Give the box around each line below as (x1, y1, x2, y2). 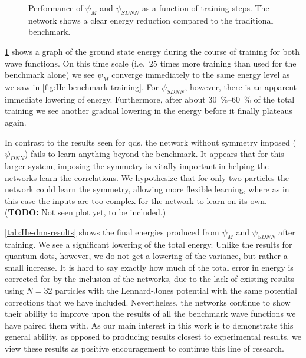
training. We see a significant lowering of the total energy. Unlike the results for (5, 238, 292, 250)
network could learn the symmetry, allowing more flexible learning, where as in (5, 183, 289, 195)
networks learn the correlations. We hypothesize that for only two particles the (5, 171, 289, 183)
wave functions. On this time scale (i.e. (5, 57, 145, 69)
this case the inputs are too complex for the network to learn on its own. (5, 194, 267, 206)
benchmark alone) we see (5, 68, 95, 81)
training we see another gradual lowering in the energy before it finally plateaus (5, 104, 292, 117)
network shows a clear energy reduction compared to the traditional (28, 14, 274, 26)
